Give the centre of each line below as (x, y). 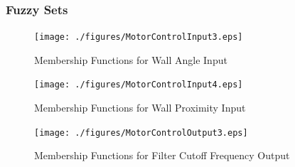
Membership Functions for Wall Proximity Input (140, 108)
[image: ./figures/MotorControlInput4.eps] (139, 85)
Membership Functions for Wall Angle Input (131, 59)
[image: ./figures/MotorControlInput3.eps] (139, 37)
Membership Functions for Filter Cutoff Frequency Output (162, 155)
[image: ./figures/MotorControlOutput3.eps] (141, 133)
